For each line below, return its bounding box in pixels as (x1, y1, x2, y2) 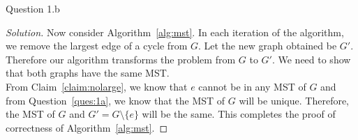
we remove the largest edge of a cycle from (6, 38, 188, 53)
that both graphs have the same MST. (6, 65, 170, 80)
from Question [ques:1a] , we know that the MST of (6, 93, 225, 107)
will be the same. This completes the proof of (142, 107, 336, 121)
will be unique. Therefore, (239, 93, 350, 107)
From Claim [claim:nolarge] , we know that (6, 79, 188, 93)
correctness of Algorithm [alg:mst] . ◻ (6, 120, 168, 134)
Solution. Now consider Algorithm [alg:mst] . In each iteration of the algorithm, (6, 24, 344, 39)
